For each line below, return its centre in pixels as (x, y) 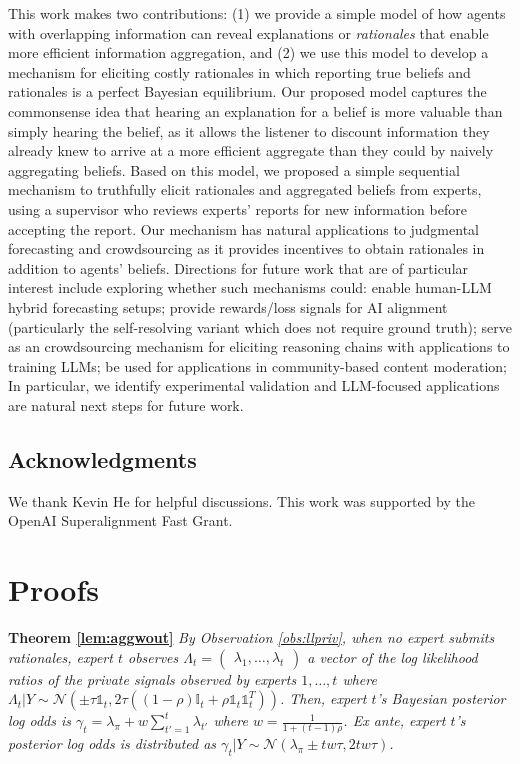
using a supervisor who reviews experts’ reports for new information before (237, 208)
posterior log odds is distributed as (112, 743)
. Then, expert (323, 698)
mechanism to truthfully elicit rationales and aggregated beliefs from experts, (245, 189)
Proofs (53, 589)
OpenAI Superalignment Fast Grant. (120, 520)
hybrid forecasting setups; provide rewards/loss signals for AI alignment (228, 306)
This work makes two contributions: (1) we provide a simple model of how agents (257, 13)
